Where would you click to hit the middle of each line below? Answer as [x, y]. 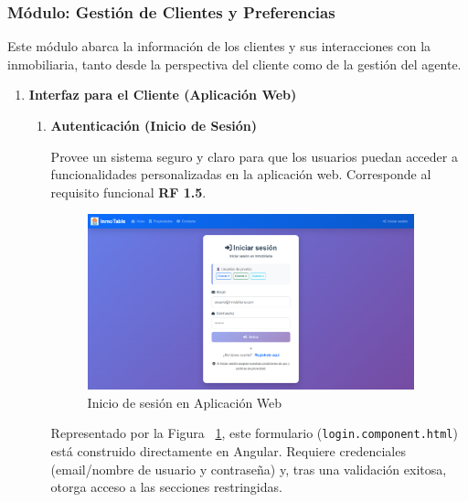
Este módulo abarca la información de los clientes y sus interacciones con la [219, 46]
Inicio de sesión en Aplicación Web [185, 402]
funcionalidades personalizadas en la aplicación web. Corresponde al [241, 174]
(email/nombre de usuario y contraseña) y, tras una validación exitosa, [249, 469]
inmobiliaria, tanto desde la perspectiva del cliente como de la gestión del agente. [234, 64]
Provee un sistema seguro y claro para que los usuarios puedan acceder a [254, 156]
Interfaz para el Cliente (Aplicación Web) [163, 95]
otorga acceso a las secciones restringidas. [166, 487]
